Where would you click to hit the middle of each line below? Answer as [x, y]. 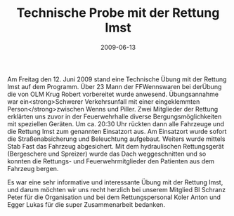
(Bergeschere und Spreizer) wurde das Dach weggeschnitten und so [107, 154]
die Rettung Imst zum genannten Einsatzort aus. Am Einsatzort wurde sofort [117, 131]
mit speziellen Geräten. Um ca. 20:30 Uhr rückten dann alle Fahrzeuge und [116, 123]
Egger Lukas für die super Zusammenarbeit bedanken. [86, 204]
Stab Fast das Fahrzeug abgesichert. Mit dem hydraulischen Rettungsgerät [116, 146]
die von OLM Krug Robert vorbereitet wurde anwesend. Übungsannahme [113, 94]
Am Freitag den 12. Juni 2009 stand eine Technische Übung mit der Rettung [117, 79]
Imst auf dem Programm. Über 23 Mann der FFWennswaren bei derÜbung [115, 86]
